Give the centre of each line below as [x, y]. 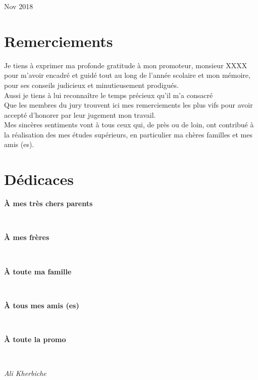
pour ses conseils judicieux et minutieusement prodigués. [91, 85]
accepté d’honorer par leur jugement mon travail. [80, 114]
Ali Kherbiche [25, 373]
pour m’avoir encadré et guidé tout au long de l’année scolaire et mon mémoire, [127, 75]
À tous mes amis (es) [42, 305]
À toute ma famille [38, 271]
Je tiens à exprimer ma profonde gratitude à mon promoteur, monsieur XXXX [126, 65]
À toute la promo [35, 339]
